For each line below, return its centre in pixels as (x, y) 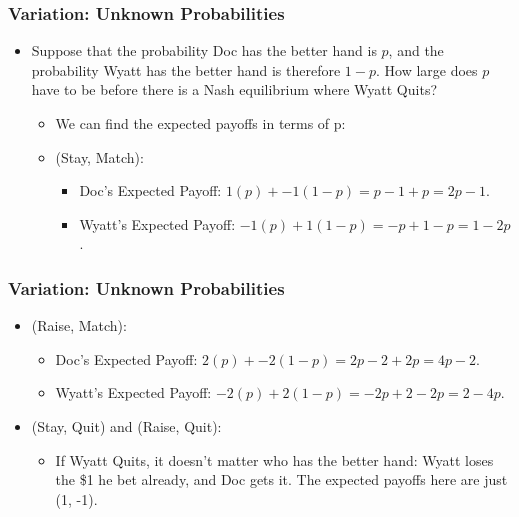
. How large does (426, 69)
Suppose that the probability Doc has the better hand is (204, 50)
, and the (416, 50)
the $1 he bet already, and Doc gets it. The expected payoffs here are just (281, 479)
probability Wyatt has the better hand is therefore (186, 69)
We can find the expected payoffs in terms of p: (200, 123)
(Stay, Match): (99, 156)
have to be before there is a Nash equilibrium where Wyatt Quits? (234, 89)
